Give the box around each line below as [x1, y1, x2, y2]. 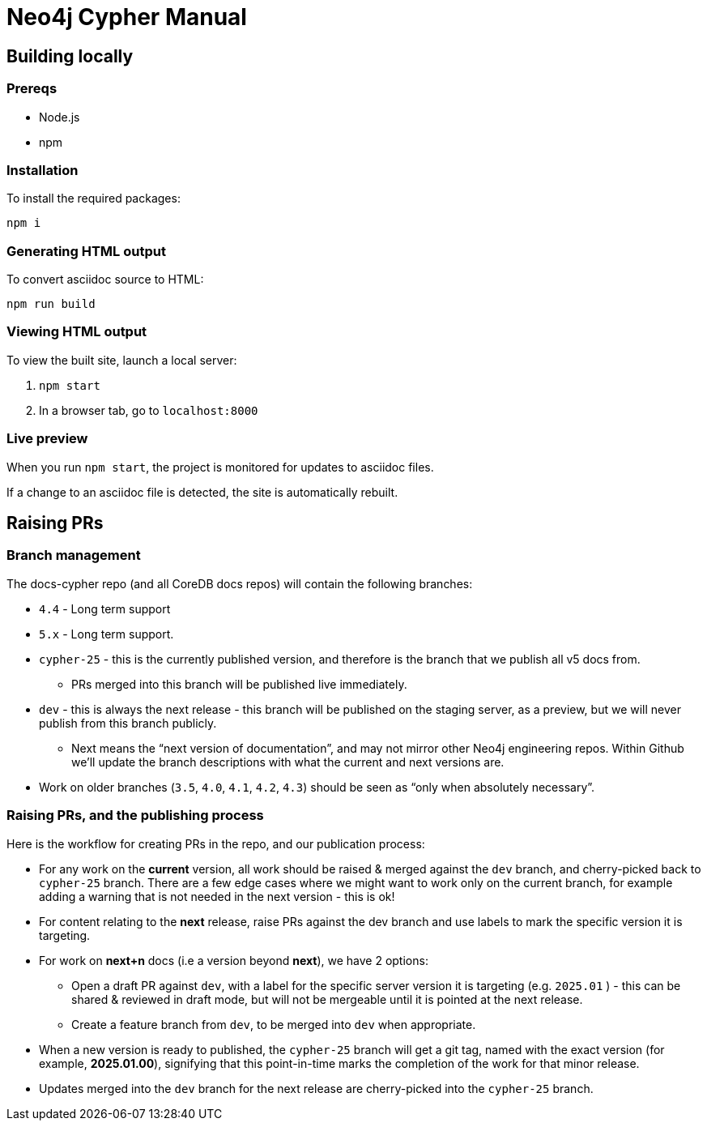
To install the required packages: [6, 191, 181, 206]
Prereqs [6, 80, 57, 97]
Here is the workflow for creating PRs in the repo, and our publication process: [6, 836, 425, 851]
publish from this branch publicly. [39, 715, 217, 730]
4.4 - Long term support [39, 601, 171, 616]
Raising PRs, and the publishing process [6, 807, 264, 824]
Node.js [39, 109, 80, 124]
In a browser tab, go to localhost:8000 [39, 403, 258, 417]
